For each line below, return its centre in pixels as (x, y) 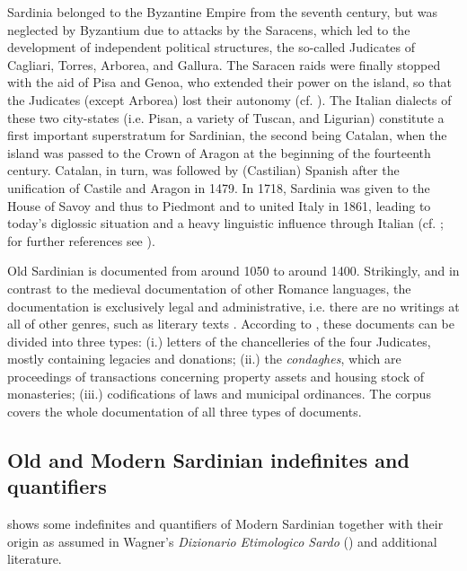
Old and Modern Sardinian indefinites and (208, 460)
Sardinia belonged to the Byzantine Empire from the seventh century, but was (223, 12)
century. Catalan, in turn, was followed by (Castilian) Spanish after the (203, 170)
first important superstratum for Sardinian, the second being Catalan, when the (227, 135)
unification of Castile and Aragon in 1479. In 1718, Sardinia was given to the (219, 187)
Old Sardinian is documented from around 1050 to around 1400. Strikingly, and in (233, 271)
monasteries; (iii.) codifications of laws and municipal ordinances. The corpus (219, 394)
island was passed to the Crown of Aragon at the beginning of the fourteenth (219, 152)
